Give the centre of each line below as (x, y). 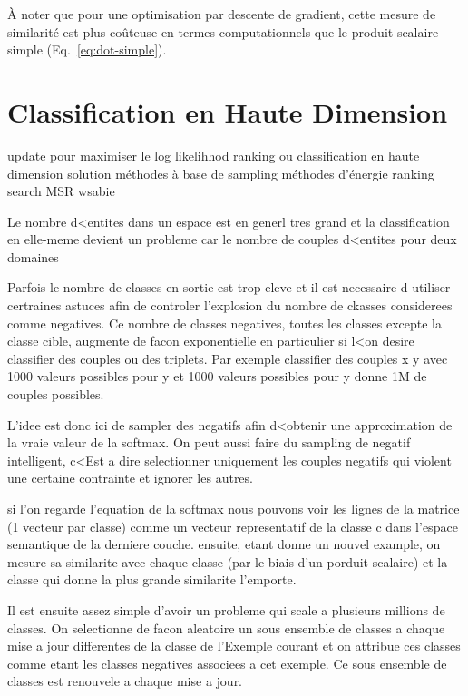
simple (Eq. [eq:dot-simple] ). (87, 49)
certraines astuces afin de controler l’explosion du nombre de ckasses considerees (230, 305)
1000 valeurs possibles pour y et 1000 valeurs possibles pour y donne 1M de (217, 376)
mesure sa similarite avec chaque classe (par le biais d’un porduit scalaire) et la (228, 561)
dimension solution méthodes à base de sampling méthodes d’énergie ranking (221, 173)
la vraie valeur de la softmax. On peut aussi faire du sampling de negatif (209, 442)
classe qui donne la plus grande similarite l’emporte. (152, 579)
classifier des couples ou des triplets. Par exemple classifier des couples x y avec (228, 358)
